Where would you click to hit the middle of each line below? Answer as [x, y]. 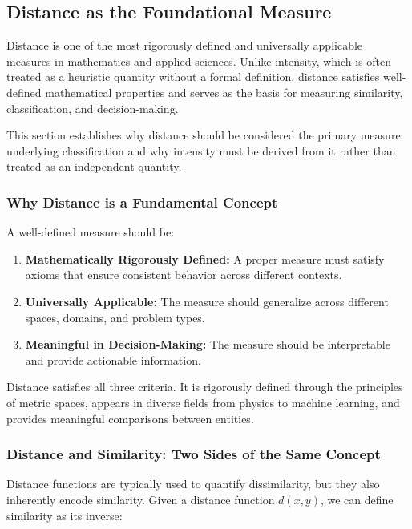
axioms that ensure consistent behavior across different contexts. [184, 275]
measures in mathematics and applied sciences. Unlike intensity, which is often [199, 61]
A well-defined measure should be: [91, 232]
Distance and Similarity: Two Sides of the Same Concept [194, 454]
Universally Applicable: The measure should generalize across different [207, 301]
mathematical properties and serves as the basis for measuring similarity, [224, 92]
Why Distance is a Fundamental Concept [142, 202]
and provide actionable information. [113, 359]
